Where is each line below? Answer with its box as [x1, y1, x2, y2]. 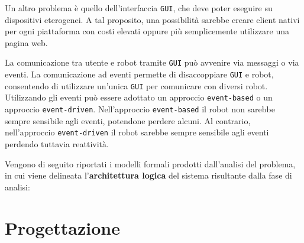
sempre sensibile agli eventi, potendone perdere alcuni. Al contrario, [5, 114, 251, 127]
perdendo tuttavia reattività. [5, 137, 109, 150]
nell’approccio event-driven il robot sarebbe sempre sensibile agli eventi [5, 126, 269, 138]
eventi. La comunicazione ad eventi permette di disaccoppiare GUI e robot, [5, 68, 274, 80]
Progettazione [5, 215, 120, 239]
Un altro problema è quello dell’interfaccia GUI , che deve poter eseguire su [5, 2, 273, 14]
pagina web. [5, 36, 48, 48]
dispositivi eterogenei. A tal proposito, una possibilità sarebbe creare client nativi [5, 13, 300, 25]
